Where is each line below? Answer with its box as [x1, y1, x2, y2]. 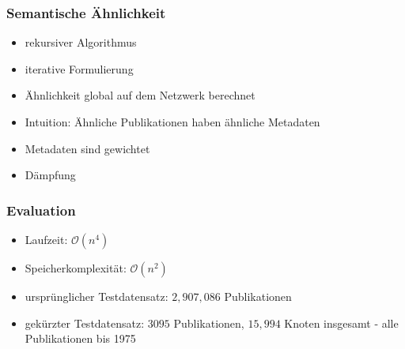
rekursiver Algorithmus [25, 34, 137, 51]
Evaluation [6, 200, 76, 220]
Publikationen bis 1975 [25, 330, 136, 347]
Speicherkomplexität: [25, 260, 127, 276]
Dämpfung [25, 167, 76, 183]
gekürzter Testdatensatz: [25, 314, 145, 331]
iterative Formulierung [25, 60, 134, 77]
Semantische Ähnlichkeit [6, 2, 166, 22]
